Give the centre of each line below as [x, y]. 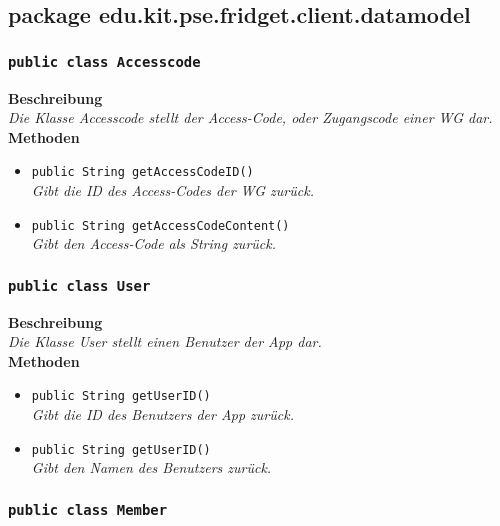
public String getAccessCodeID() [142, 172]
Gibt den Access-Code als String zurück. [153, 243]
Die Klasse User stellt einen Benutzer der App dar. [165, 341]
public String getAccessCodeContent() [160, 225]
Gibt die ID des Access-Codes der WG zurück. [172, 190]
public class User [79, 285]
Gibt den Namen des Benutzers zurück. [151, 467]
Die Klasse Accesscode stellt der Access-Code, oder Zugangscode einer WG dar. [250, 117]
